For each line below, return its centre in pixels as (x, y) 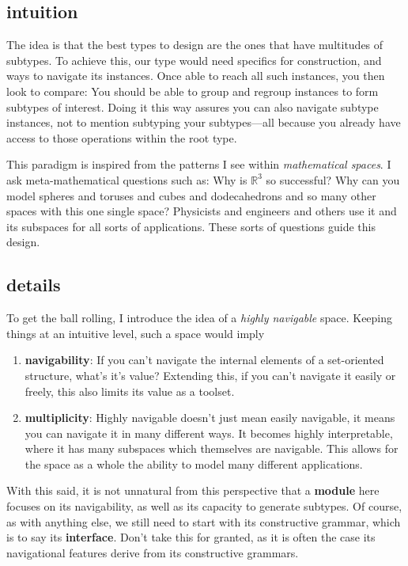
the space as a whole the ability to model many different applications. (194, 463)
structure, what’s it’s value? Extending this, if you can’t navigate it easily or (210, 375)
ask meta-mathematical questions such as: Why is (127, 179)
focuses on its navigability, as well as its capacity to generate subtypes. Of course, (204, 506)
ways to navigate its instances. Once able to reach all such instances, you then (196, 76)
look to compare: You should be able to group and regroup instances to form (193, 91)
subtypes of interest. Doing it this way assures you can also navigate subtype (193, 106)
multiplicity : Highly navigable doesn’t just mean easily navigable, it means (210, 418)
